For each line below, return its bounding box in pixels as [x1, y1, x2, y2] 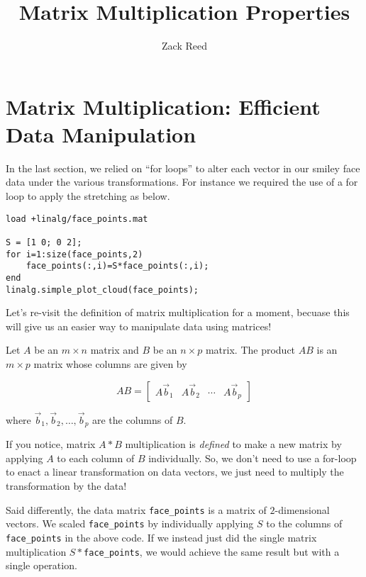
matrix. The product [205, 342, 296, 357]
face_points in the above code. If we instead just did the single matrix [6, 530, 317, 544]
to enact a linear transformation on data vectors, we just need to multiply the [6, 464, 344, 479]
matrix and [90, 342, 139, 357]
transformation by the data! [6, 478, 127, 493]
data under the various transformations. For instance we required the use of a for [6, 174, 358, 189]
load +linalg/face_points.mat [6, 213, 148, 224]
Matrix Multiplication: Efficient [6, 91, 321, 121]
